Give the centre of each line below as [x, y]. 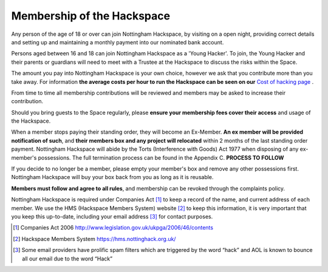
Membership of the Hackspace [91, 16]
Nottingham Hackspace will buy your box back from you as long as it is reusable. [112, 177]
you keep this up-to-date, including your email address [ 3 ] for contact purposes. [112, 216]
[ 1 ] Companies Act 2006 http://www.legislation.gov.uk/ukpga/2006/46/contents [113, 228]
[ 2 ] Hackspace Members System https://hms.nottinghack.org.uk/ [94, 239]
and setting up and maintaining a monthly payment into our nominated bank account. [118, 42]
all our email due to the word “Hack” [67, 259]
